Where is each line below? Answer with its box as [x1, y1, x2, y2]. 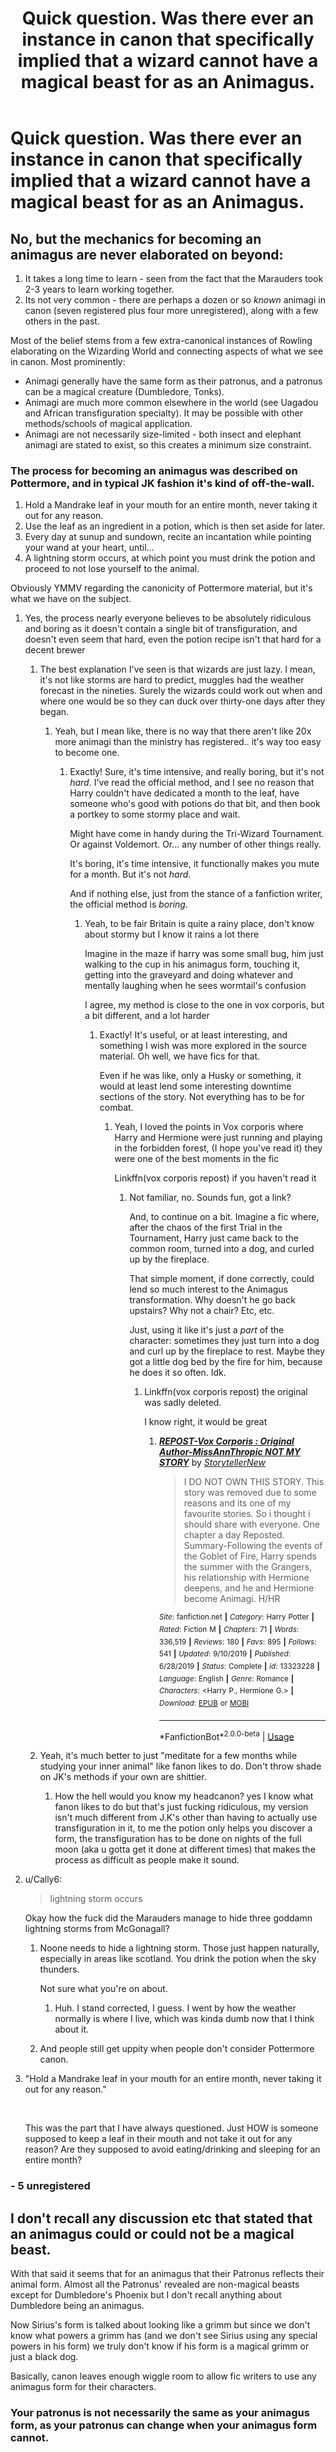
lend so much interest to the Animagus [129, 1283, 288, 1296]
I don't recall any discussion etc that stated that [10, 2210, 313, 2227]
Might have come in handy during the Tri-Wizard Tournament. [69, 828, 325, 840]
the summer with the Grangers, [183, 1561, 313, 1573]
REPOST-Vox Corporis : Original [158, 1435, 295, 1447]
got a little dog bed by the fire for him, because [129, 1356, 323, 1368]
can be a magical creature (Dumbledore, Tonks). [24, 386, 225, 397]
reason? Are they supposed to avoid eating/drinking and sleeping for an [24, 2143, 321, 2156]
